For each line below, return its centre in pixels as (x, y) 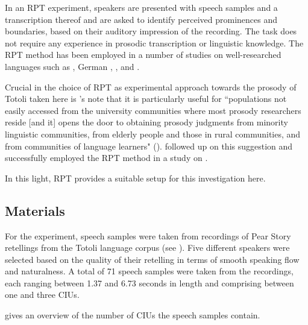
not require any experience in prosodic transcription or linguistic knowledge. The (154, 43)
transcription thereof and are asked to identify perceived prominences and (141, 19)
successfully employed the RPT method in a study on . (106, 158)
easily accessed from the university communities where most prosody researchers (153, 110)
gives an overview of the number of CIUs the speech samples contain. (133, 315)
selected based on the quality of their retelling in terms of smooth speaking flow (152, 259)
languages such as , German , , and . (72, 66)
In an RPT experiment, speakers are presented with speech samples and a (141, 7)
